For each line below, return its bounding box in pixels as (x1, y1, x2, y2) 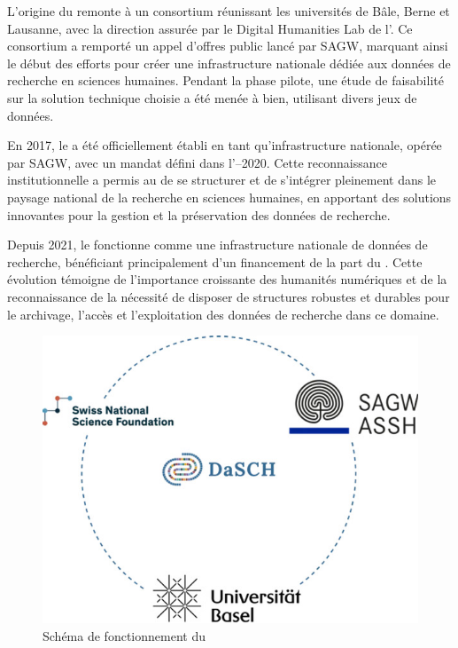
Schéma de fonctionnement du (43, 626, 206, 644)
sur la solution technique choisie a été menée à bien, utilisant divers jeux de (7, 88, 417, 107)
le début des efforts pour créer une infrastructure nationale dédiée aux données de (7, 53, 451, 72)
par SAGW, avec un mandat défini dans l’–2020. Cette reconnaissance (7, 153, 387, 171)
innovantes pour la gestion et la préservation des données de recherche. (7, 205, 391, 224)
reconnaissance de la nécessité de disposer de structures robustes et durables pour (7, 287, 450, 305)
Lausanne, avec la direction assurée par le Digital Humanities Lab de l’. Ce (7, 19, 413, 37)
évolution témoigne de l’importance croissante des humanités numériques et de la (7, 270, 447, 288)
